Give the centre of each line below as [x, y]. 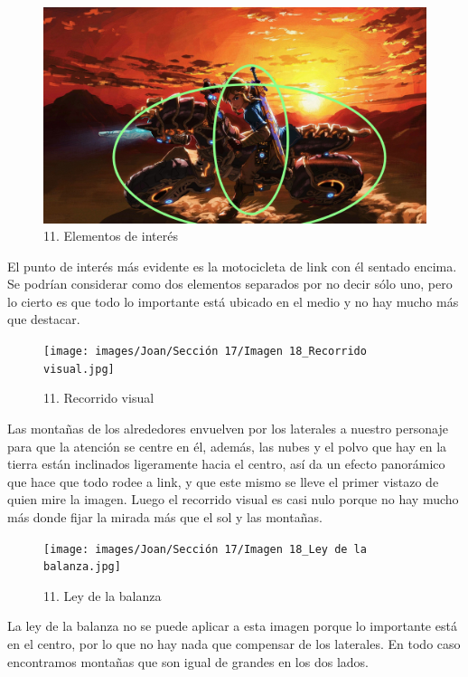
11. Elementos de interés [111, 236]
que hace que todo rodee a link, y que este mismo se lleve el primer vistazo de [223, 481]
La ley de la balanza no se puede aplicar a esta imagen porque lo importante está [232, 626]
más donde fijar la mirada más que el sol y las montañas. [165, 516]
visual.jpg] [79, 369]
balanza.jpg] [82, 567]
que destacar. [44, 319]
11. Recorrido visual [99, 398]
